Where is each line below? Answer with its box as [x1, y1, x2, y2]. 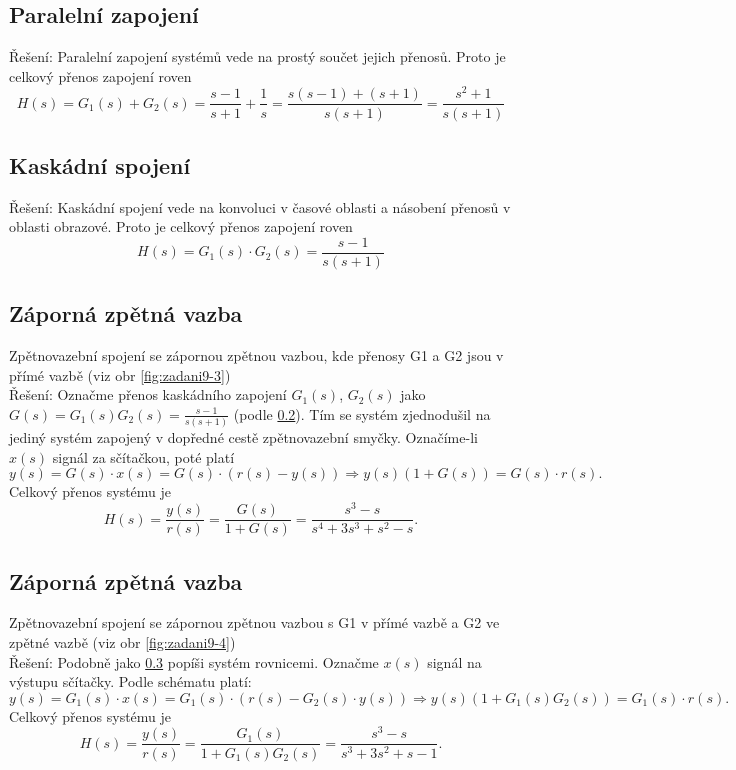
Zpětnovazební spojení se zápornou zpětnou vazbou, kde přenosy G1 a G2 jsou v [9, 345, 504, 366]
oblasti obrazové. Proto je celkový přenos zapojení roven [9, 216, 353, 237]
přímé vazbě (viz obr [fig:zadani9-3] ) [9, 364, 231, 385]
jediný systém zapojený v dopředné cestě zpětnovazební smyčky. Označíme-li [9, 427, 478, 448]
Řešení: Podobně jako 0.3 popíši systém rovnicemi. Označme [9, 651, 379, 672]
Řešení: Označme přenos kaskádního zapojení [9, 384, 287, 405]
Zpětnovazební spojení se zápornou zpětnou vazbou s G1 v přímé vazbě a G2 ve [9, 612, 500, 633]
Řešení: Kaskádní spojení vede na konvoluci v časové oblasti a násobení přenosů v [9, 196, 511, 217]
